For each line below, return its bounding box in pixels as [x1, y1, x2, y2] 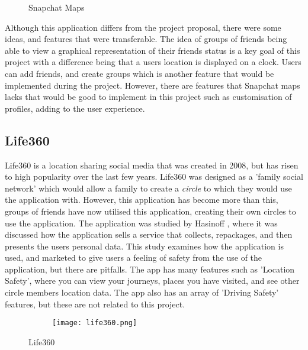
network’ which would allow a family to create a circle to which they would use [5, 182, 292, 194]
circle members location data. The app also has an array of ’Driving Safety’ [5, 286, 279, 299]
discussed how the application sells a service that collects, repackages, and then [5, 228, 293, 241]
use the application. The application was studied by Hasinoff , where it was [5, 216, 278, 229]
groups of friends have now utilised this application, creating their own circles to [5, 205, 296, 217]
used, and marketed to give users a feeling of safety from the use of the [5, 251, 262, 264]
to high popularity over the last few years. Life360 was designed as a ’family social [5, 170, 303, 183]
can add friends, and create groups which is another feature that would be [5, 67, 274, 79]
